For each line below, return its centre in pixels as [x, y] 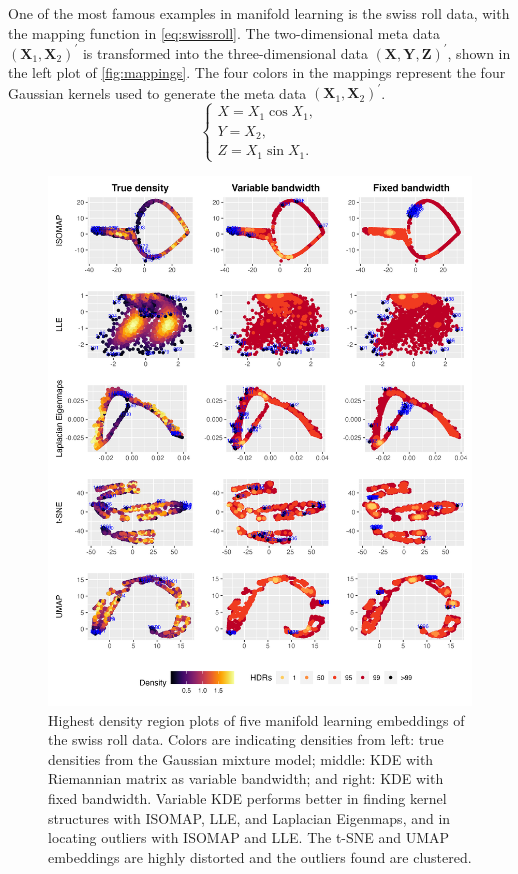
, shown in [479, 52]
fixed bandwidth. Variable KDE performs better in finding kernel [247, 798]
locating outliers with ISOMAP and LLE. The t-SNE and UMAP [249, 837]
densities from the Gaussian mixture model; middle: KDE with [241, 758]
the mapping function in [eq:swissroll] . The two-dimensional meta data [224, 32]
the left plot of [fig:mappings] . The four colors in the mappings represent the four [257, 72]
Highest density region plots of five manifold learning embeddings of [256, 719]
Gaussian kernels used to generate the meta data [157, 92]
